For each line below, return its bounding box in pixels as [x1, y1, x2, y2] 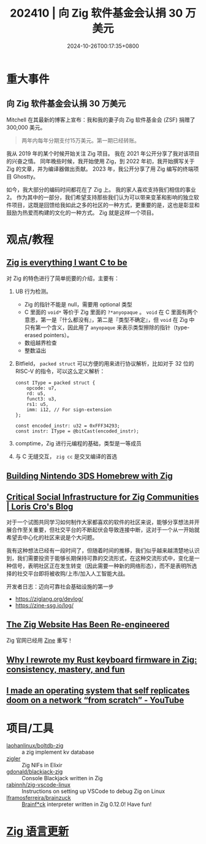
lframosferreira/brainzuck [6, 794, 71, 802]
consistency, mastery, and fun [6, 665, 125, 675]
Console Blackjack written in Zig [21, 775, 103, 782]
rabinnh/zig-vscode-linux [6, 781, 71, 789]
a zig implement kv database [21, 748, 94, 756]
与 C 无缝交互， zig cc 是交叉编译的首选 [15, 453, 118, 460]
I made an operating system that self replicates [6, 685, 190, 695]
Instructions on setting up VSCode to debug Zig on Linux [21, 787, 166, 795]
